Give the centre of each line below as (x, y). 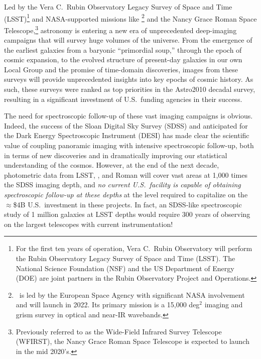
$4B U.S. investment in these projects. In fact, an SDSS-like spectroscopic (127, 204)
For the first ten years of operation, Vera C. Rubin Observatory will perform (134, 248)
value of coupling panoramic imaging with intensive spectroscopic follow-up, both (129, 145)
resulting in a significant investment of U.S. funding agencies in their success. (123, 99)
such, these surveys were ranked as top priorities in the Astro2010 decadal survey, (130, 89)
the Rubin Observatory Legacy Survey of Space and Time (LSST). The (125, 258)
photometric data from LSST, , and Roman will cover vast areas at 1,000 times (126, 174)
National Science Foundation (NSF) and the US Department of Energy (125, 268)
